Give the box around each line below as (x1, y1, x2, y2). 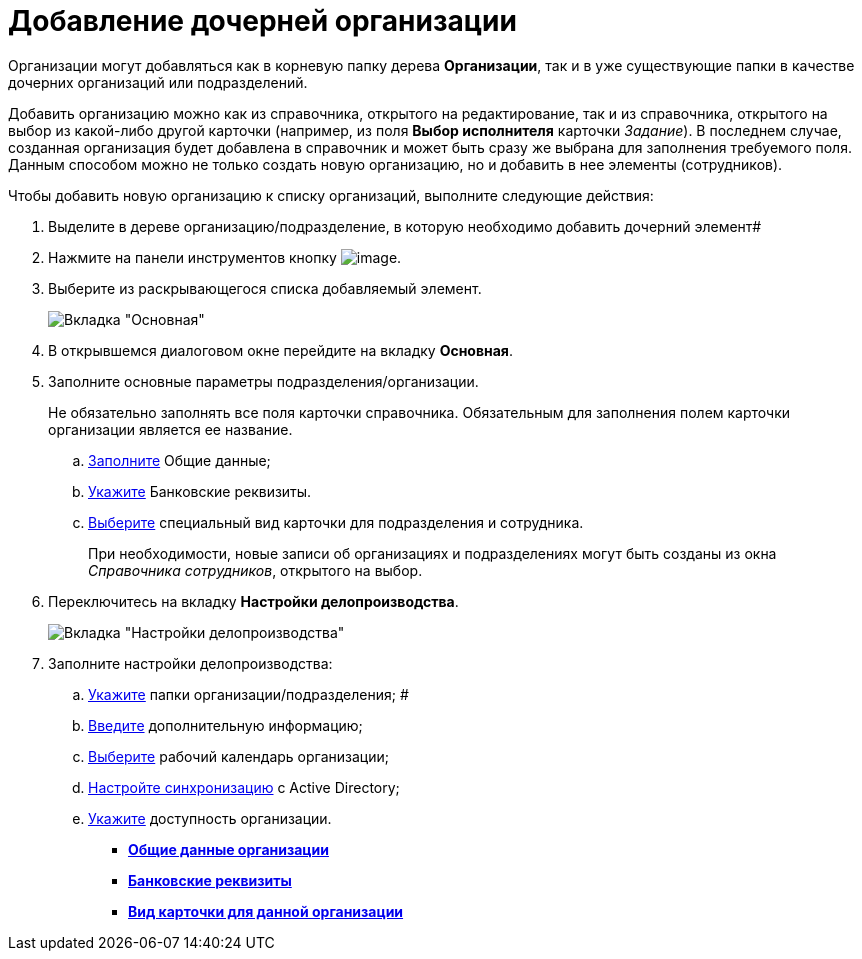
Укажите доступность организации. (88, 809, 332, 827)
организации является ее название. (48, 420, 293, 438)
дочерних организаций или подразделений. (8, 73, 308, 91)
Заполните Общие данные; (88, 451, 271, 469)
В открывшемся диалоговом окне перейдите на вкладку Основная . (48, 341, 513, 359)
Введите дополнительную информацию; (88, 716, 363, 734)
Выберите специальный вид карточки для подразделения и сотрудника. (88, 513, 584, 531)
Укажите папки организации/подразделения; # (88, 685, 409, 703)
